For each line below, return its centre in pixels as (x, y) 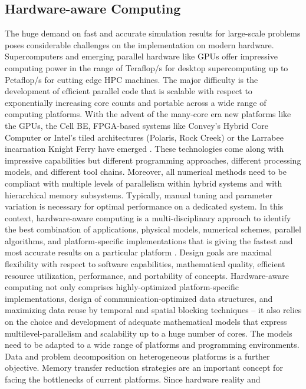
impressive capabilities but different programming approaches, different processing (153, 160)
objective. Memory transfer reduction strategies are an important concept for (144, 368)
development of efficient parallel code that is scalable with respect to (129, 91)
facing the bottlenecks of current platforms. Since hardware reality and (133, 379)
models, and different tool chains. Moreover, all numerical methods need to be (146, 172)
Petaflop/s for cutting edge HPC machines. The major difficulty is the (131, 79)
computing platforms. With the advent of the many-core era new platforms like (148, 114)
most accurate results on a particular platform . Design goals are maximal (139, 252)
